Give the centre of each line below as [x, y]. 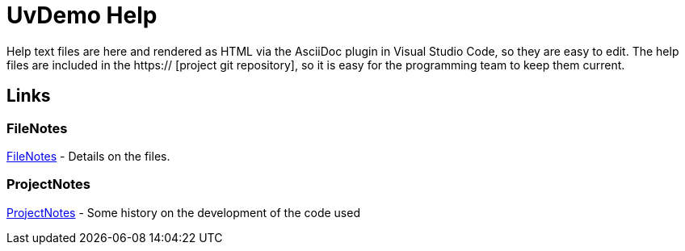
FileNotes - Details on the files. [88, 156]
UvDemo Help [82, 15]
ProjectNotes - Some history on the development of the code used [183, 212]
